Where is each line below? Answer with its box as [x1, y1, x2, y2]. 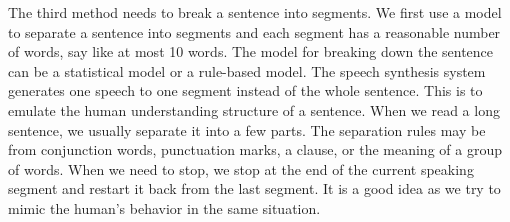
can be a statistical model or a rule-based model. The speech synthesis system [8, 60, 486, 81]
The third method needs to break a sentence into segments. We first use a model [8, 2, 502, 22]
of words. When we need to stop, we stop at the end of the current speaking [8, 158, 474, 179]
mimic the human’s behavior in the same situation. [8, 197, 321, 218]
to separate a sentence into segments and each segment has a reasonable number [8, 21, 501, 42]
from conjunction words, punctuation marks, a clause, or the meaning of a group [8, 139, 502, 160]
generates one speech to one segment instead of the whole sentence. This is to [8, 80, 483, 101]
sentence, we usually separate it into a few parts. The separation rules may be [8, 119, 486, 140]
